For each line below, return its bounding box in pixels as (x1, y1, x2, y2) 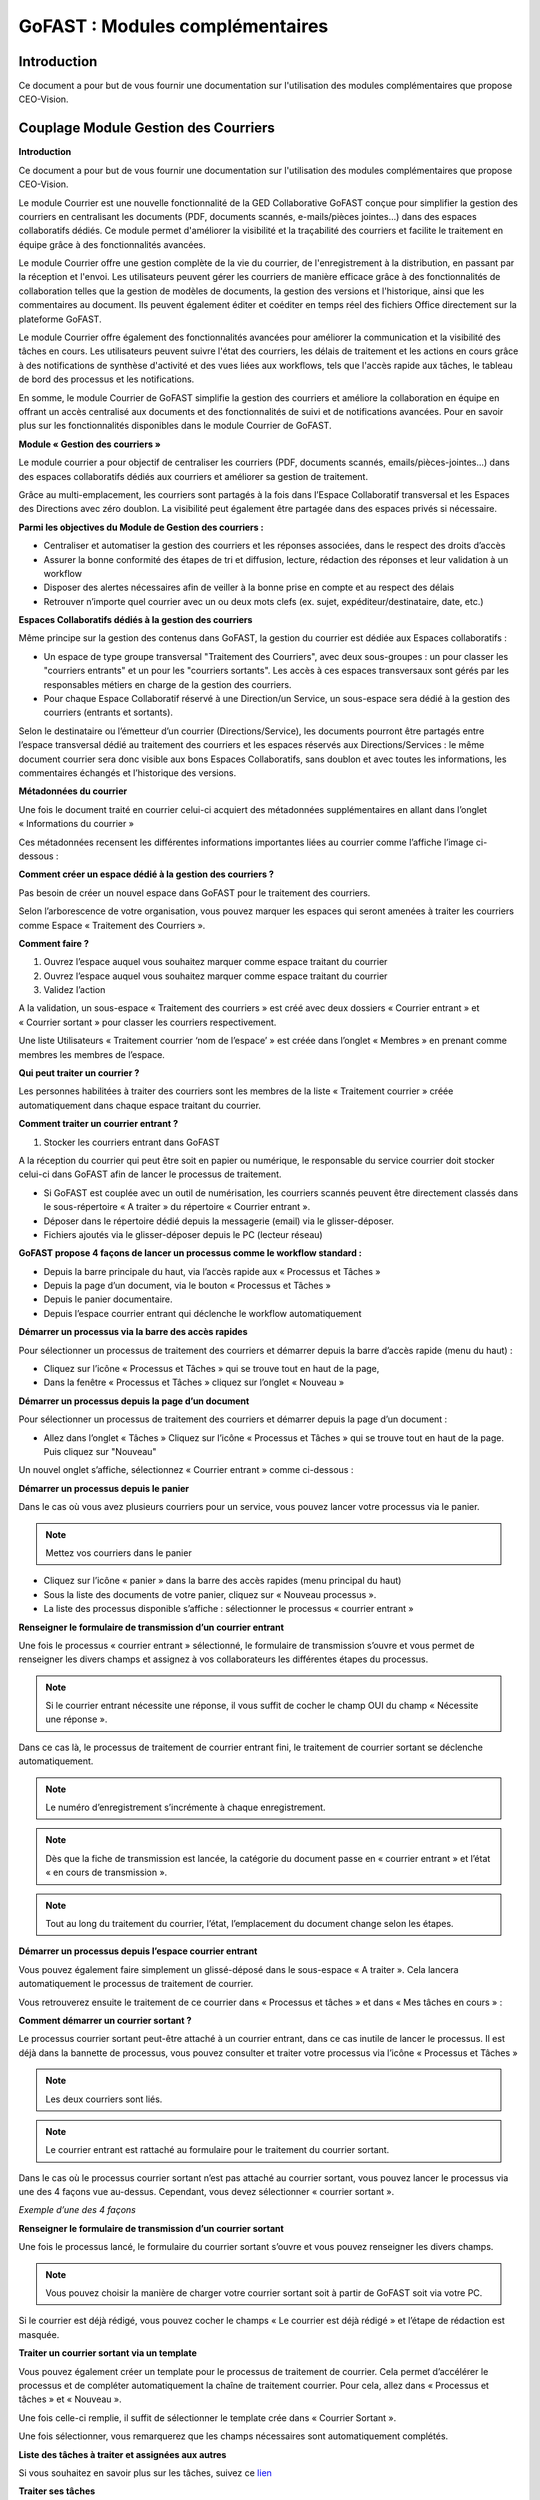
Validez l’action (43, 984, 106, 996)
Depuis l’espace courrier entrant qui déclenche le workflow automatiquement (43, 1307, 362, 1319)
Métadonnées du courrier (18, 785, 128, 797)
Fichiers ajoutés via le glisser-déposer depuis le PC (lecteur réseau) (43, 1228, 324, 1240)
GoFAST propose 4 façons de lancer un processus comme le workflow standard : (18, 1247, 362, 1259)
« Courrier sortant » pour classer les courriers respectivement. (18, 1016, 277, 1028)
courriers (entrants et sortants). (43, 706, 174, 719)
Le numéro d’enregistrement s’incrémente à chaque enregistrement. (45, 1801, 326, 1814)
